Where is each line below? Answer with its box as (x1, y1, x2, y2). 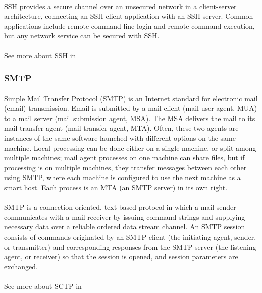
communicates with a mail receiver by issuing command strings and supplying (4, 211, 245, 222)
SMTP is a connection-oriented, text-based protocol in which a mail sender (4, 202, 236, 212)
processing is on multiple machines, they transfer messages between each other (4, 162, 247, 172)
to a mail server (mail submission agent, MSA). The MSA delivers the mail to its (4, 112, 255, 123)
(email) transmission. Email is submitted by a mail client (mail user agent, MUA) (4, 103, 257, 113)
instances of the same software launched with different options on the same (4, 132, 236, 143)
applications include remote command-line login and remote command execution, (4, 20, 255, 31)
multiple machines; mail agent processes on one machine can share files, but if (4, 152, 245, 163)
